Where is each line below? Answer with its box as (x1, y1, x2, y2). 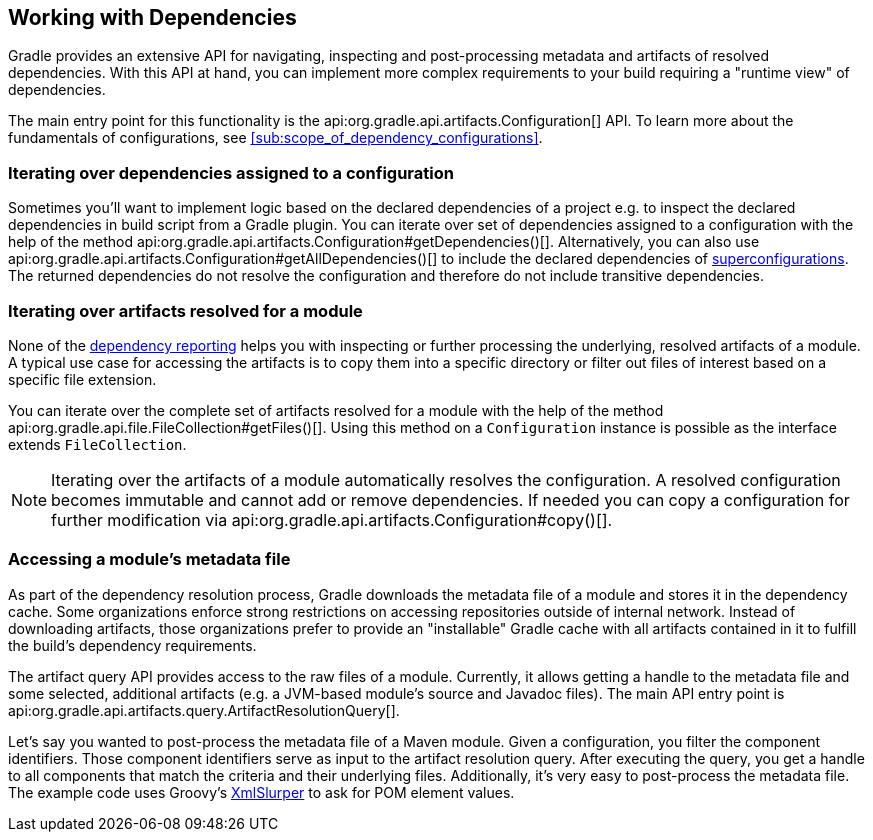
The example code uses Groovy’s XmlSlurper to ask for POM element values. (8, 783, 515, 801)
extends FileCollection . (8, 435, 187, 453)
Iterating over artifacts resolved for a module (8, 300, 363, 321)
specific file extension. (8, 370, 157, 388)
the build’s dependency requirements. (8, 636, 257, 654)
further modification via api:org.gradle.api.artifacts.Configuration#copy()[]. (51, 509, 613, 530)
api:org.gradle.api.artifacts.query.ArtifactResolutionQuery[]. (8, 701, 400, 719)
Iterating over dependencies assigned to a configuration (8, 162, 454, 183)
